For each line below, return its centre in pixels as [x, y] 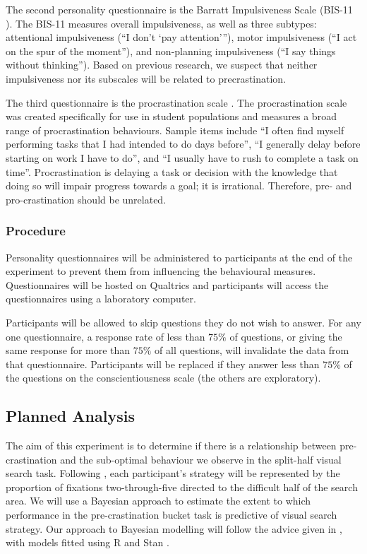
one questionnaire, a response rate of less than [106, 336]
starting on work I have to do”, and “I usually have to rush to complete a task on [182, 157]
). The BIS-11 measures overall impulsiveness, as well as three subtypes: [161, 23]
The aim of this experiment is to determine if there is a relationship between [171, 446]
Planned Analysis [70, 416]
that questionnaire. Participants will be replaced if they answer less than [163, 364]
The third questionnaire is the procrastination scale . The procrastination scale [176, 102]
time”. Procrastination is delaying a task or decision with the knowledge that [172, 171]
